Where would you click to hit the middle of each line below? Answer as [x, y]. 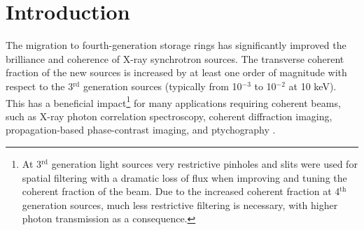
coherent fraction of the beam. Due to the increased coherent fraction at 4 [181, 191]
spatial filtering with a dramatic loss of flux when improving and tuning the [184, 177]
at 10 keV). [313, 86]
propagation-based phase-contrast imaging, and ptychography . [141, 130]
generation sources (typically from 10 [162, 86]
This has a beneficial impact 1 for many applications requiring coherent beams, [173, 101]
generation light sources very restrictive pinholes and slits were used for [204, 163]
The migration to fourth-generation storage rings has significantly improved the [176, 45]
